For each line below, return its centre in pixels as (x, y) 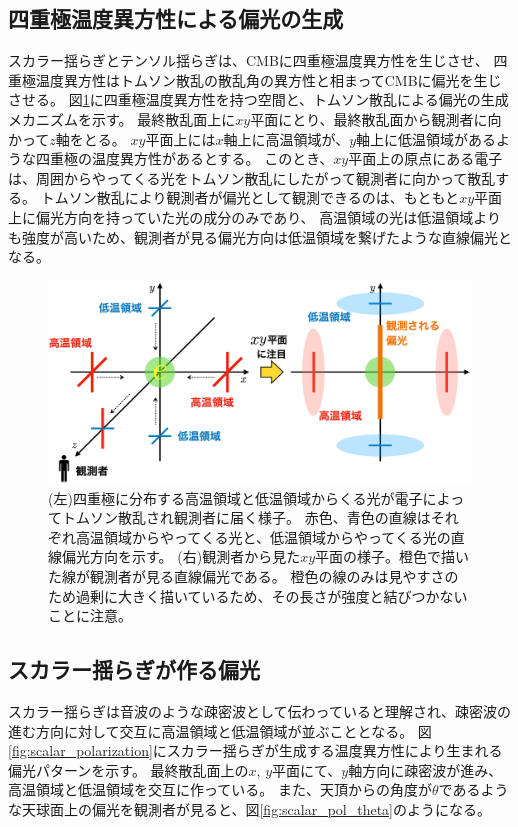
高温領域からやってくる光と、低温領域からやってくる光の (263, 536)
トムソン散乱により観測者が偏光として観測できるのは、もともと (250, 197)
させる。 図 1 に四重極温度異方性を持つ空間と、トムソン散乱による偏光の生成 (258, 99)
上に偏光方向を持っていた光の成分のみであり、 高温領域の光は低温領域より (254, 216)
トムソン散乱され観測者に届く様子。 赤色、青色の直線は (246, 517)
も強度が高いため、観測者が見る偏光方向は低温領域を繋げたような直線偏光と (260, 236)
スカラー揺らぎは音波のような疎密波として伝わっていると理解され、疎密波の (260, 710)
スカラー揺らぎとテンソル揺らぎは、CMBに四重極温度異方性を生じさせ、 (248, 60)
